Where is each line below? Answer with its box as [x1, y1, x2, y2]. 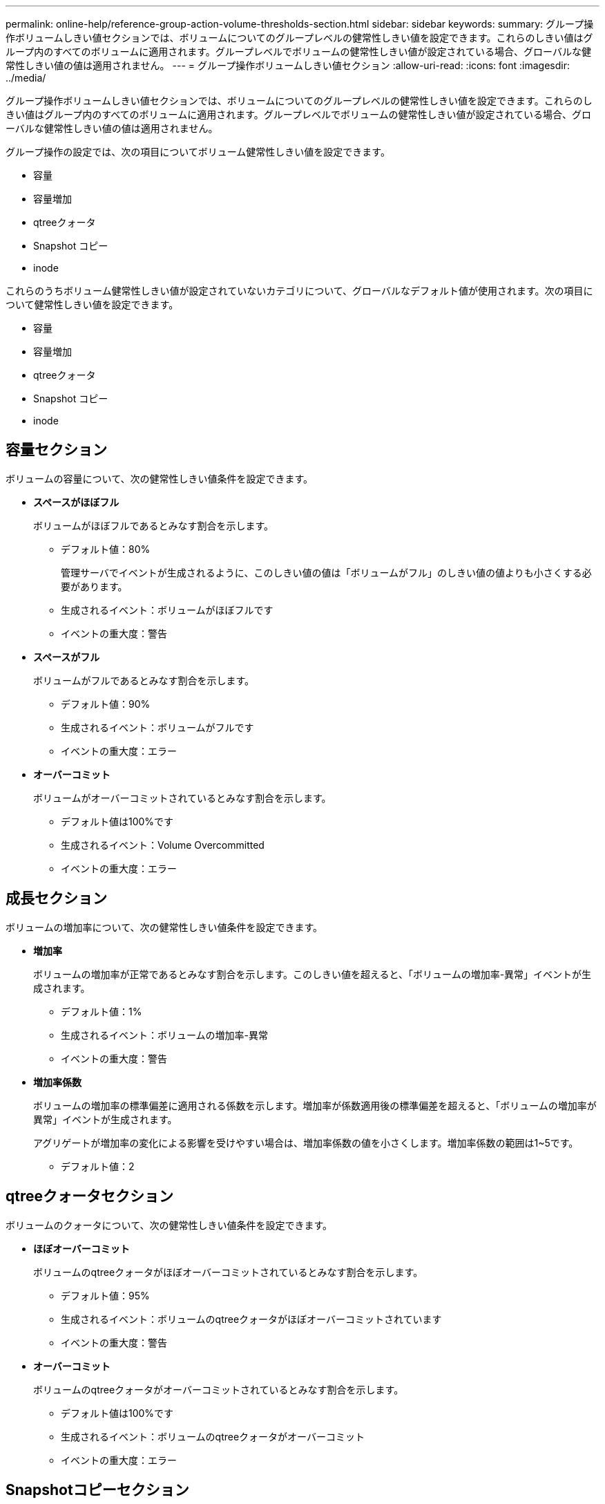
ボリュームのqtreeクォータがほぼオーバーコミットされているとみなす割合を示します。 [33, 1266, 423, 1278]
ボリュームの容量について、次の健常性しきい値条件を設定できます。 [6, 472, 314, 485]
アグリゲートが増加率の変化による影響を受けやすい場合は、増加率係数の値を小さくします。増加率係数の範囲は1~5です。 [33, 1136, 579, 1149]
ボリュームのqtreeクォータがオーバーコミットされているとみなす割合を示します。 [33, 1383, 404, 1395]
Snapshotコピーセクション [6, 1480, 189, 1498]
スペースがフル [33, 650, 100, 663]
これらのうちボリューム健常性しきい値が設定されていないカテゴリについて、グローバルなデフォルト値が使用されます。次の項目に [6, 285, 593, 297]
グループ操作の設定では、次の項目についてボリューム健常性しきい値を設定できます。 [6, 146, 390, 158]
